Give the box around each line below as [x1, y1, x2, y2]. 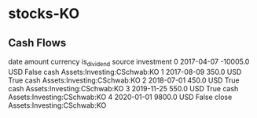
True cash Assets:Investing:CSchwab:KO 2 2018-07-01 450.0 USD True [8, 76, 240, 85]
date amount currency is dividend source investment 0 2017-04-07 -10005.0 [8, 57, 250, 68]
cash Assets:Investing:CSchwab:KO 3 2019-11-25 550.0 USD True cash [8, 83, 239, 93]
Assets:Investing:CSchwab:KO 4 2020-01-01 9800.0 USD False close [8, 92, 233, 101]
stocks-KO [8, 5, 80, 23]
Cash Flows [8, 36, 67, 50]
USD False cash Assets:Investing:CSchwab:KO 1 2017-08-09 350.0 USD [8, 67, 242, 76]
